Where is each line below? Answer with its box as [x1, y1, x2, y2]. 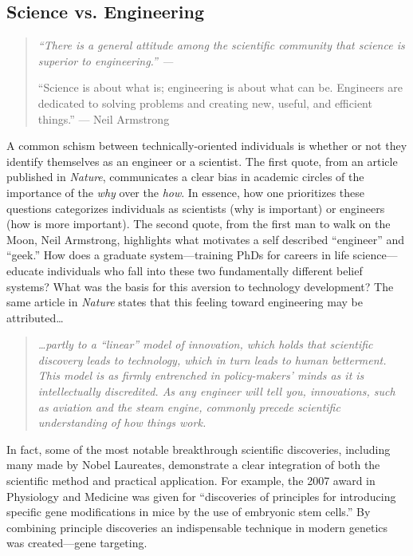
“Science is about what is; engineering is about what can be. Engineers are [37, 79, 403, 96]
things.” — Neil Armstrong [37, 110, 170, 127]
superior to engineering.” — [37, 52, 174, 69]
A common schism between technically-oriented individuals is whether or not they [6, 137, 407, 154]
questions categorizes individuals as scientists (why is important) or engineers [6, 199, 385, 216]
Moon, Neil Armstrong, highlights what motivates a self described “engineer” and [6, 231, 405, 247]
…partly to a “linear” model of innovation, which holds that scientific [37, 336, 373, 353]
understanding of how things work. [37, 414, 206, 431]
